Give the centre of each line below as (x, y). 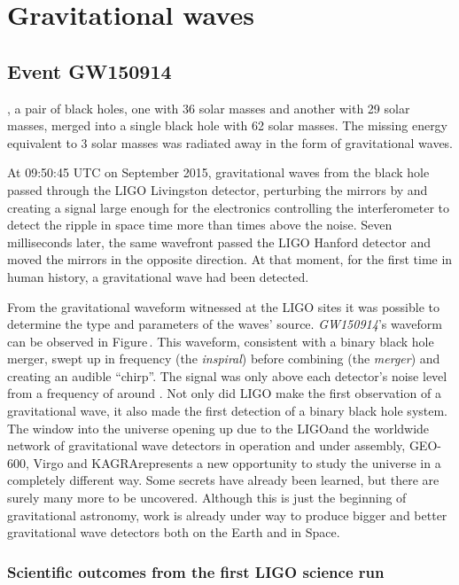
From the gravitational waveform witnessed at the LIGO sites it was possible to (223, 306)
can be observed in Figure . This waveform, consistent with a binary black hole (221, 341)
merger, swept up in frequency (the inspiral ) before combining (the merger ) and (224, 359)
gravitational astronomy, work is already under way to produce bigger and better (227, 515)
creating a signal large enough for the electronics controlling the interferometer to (229, 207)
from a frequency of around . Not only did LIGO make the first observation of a (224, 393)
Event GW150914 (89, 70)
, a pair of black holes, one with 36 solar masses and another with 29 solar (209, 108)
